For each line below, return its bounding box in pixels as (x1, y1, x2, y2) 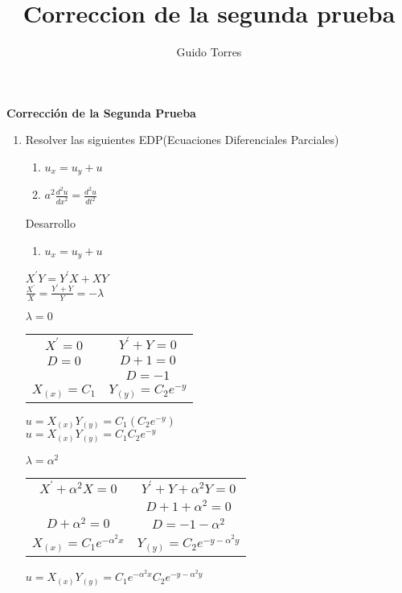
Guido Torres (176, 43, 242, 60)
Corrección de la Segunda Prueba (6, 104, 196, 121)
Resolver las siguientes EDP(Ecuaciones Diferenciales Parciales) (25, 131, 339, 148)
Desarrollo (25, 215, 76, 232)
